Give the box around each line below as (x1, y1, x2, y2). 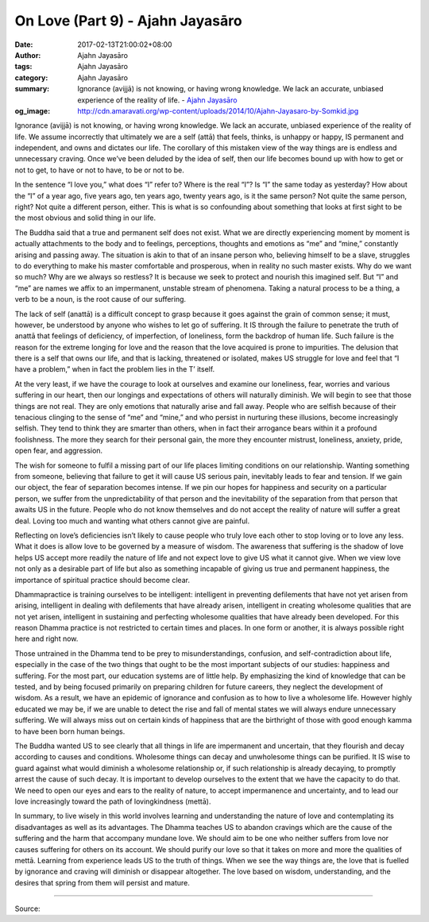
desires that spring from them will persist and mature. (14, 878, 190, 887)
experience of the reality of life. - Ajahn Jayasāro (77, 95, 238, 105)
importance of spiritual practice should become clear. (14, 575, 191, 584)
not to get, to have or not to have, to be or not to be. (14, 165, 184, 175)
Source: (14, 904, 41, 913)
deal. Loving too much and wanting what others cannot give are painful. (14, 516, 250, 526)
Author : (14, 50, 41, 60)
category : (14, 72, 48, 83)
